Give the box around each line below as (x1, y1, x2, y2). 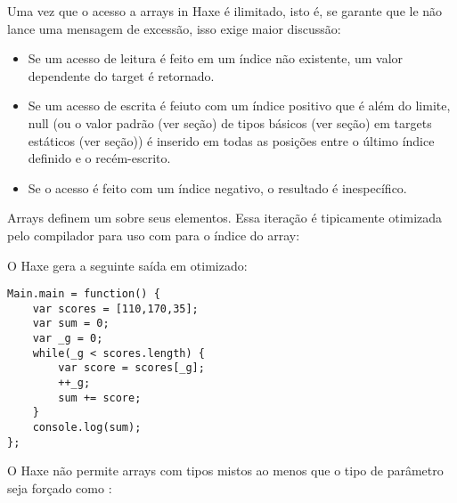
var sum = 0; (32, 317, 110, 330)
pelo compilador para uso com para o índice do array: (7, 225, 300, 244)
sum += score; (58, 391, 142, 404)
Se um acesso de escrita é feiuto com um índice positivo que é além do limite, (28, 96, 451, 115)
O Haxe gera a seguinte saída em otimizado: (7, 256, 248, 274)
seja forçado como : (7, 478, 112, 497)
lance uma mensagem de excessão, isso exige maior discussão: (7, 19, 341, 37)
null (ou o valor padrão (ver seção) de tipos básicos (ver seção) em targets (28, 113, 432, 132)
